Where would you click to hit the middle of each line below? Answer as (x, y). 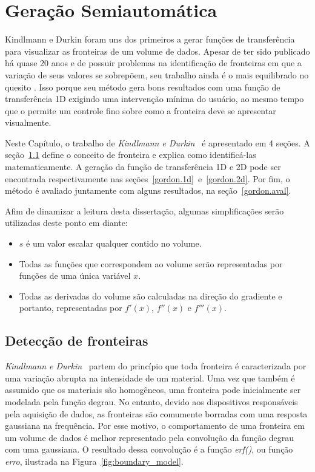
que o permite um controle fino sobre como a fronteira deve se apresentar (141, 110)
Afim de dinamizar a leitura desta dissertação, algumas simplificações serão (144, 210)
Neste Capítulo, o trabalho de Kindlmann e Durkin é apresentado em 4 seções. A (157, 142)
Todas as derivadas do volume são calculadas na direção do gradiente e (151, 296)
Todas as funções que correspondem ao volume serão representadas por (151, 263)
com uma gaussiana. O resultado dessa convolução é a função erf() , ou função (149, 449)
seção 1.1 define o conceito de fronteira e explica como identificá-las (131, 155)
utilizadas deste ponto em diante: (66, 223)
